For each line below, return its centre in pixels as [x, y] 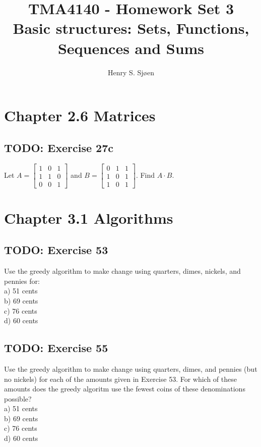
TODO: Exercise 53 [56, 250]
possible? [18, 398]
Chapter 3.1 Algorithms [89, 217]
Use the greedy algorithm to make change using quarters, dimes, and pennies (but [131, 368]
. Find [145, 175]
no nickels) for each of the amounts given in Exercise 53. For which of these [120, 379]
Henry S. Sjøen [131, 72]
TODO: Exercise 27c [59, 147]
